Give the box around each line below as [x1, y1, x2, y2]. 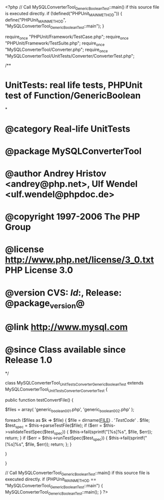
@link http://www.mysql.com [5, 321, 128, 333]
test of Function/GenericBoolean [5, 90, 141, 101]
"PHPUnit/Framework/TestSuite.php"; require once [5, 40, 105, 47]
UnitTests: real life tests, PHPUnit [5, 79, 143, 91]
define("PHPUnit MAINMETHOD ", [5, 17, 67, 24]
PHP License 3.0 [5, 265, 73, 276]
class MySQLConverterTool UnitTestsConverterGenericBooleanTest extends [5, 380, 143, 387]
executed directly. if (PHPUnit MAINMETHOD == [5, 476, 96, 483]
